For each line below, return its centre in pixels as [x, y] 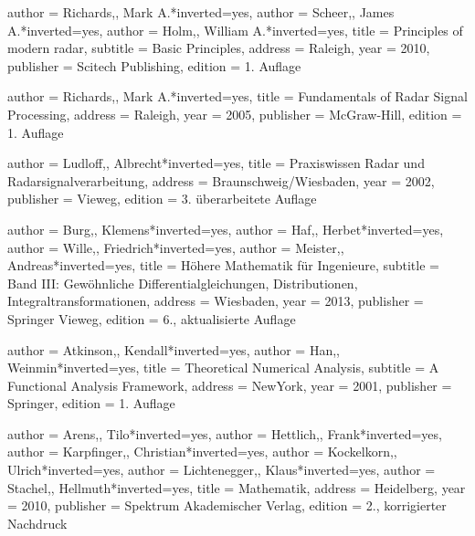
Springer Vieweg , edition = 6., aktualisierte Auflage [152, 318]
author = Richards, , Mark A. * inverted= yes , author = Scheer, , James [201, 12]
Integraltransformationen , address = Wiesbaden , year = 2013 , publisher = [216, 301]
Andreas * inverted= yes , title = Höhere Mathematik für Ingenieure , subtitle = [223, 265]
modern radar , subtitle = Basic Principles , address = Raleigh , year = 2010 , [219, 48]
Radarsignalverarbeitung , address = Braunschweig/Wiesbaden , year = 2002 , [221, 180]
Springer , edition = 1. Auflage [91, 403]
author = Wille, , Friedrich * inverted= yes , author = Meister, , [176, 247]
